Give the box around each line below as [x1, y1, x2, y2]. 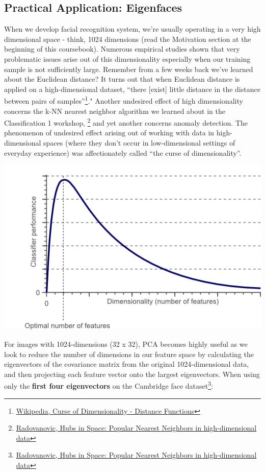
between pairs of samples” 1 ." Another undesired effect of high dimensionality [4, 94, 243, 106]
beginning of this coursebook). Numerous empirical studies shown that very [4, 43, 240, 54]
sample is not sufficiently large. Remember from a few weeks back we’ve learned [4, 63, 253, 74]
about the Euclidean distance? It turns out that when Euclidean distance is [4, 74, 240, 84]
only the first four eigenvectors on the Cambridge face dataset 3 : [4, 379, 213, 391]
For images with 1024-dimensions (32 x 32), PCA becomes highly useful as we [4, 338, 248, 349]
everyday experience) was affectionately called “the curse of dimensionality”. [4, 147, 242, 158]
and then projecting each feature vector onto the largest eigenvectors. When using [4, 368, 260, 379]
